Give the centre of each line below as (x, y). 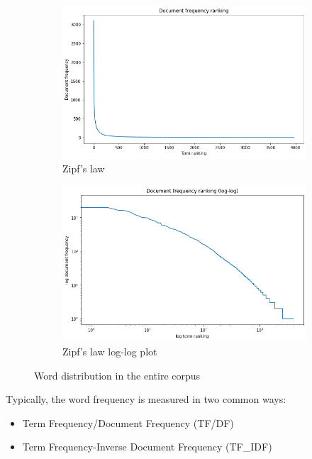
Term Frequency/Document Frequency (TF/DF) (128, 422)
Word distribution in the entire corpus (117, 375)
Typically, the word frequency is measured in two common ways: (146, 399)
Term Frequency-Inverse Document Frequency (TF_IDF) (147, 447)
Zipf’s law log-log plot (110, 351)
